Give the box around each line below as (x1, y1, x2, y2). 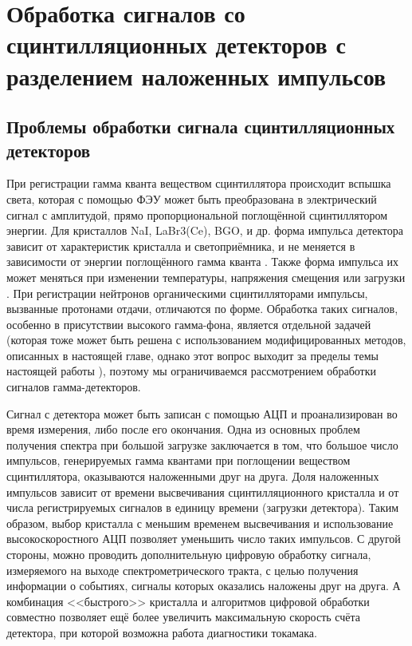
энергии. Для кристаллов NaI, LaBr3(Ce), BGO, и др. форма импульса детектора (6, 222, 404, 239)
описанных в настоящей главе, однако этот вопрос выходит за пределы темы (6, 347, 379, 363)
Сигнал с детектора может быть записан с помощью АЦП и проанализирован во (6, 405, 398, 422)
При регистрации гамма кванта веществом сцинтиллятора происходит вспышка (6, 175, 391, 192)
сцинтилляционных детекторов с (6, 28, 346, 61)
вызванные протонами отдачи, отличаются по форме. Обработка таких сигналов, (6, 300, 398, 317)
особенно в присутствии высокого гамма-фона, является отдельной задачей (6, 315, 371, 332)
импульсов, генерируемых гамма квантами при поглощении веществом (6, 452, 351, 469)
